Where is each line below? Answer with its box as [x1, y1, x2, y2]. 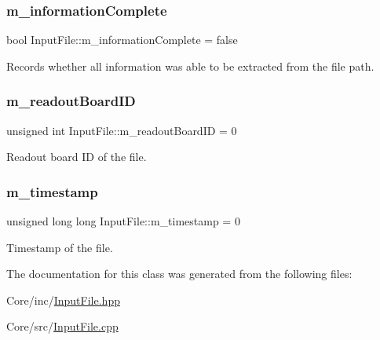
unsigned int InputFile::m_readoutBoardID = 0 [6, 122, 237, 138]
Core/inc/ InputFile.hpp [6, 291, 120, 308]
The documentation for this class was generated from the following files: [6, 265, 353, 282]
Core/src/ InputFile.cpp [6, 318, 119, 335]
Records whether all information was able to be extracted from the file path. [6, 57, 375, 74]
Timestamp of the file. [6, 239, 113, 255]
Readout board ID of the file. [6, 148, 147, 165]
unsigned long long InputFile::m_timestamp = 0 [6, 213, 240, 229]
